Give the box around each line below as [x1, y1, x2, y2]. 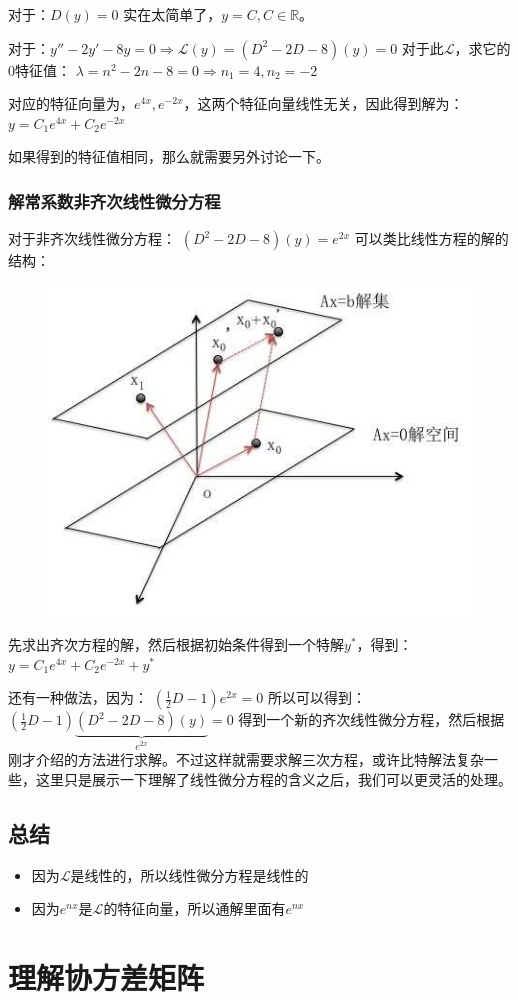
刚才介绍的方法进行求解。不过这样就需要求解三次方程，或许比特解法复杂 [8, 749, 484, 770]
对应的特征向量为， [8, 93, 134, 114]
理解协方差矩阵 [8, 957, 205, 998]
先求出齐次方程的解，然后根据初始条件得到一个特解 [8, 634, 344, 655]
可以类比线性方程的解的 [354, 228, 509, 249]
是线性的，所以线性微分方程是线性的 [70, 864, 309, 885]
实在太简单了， [123, 4, 222, 24]
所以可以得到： [267, 687, 366, 708]
